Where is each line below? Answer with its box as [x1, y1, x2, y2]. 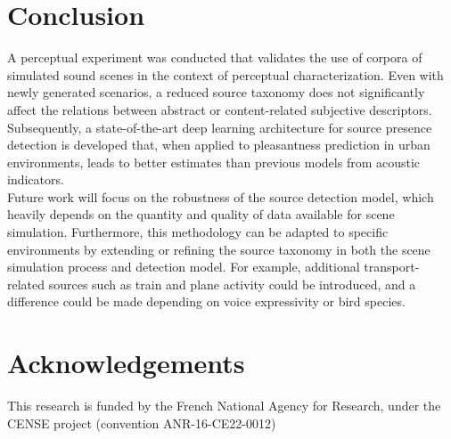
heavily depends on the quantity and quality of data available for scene [7, 205, 395, 224]
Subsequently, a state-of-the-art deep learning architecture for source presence [7, 118, 432, 136]
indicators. [7, 170, 64, 189]
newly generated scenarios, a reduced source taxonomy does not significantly [7, 83, 425, 102]
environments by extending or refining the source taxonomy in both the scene [7, 240, 430, 258]
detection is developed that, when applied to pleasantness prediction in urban [7, 135, 430, 154]
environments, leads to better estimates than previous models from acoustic [7, 152, 421, 171]
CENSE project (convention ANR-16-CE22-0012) [7, 413, 276, 432]
